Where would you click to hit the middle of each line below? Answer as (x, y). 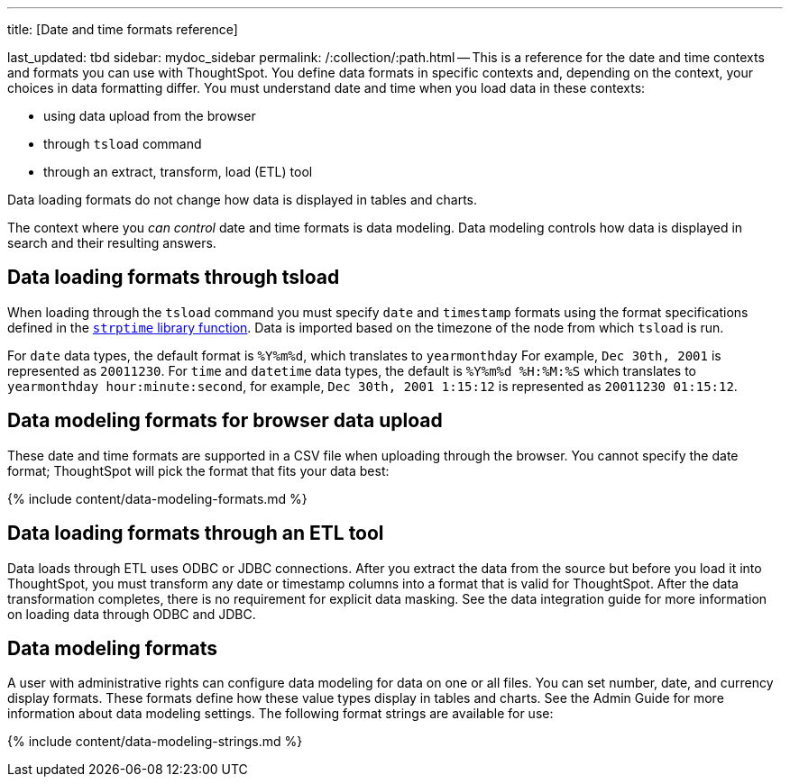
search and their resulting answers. (112, 243)
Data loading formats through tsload (174, 278)
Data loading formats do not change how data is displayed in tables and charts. (243, 200)
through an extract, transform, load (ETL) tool (178, 172)
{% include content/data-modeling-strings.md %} (155, 742)
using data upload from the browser (150, 116)
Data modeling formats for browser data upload (225, 421)
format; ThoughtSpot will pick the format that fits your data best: (198, 470)
